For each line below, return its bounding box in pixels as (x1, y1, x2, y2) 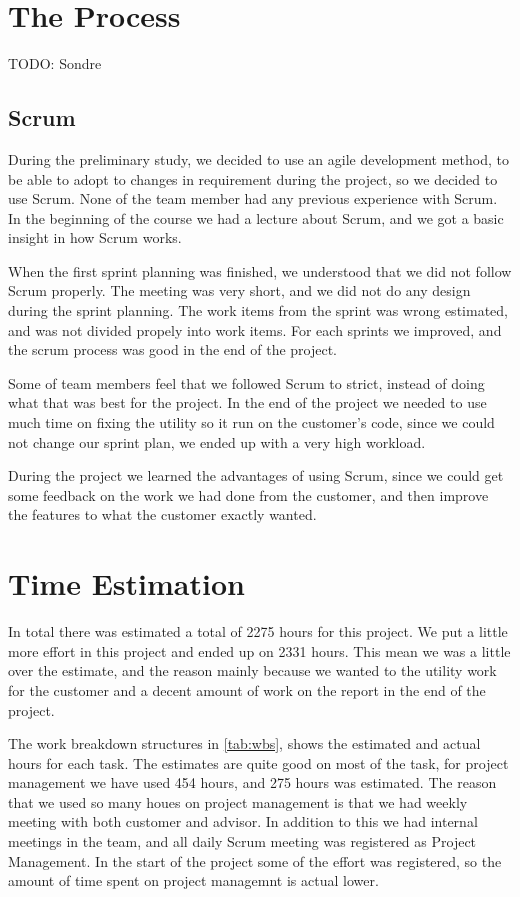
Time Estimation (8, 563, 245, 604)
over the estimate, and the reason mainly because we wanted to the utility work (8, 660, 497, 681)
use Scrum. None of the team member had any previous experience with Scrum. (8, 188, 498, 209)
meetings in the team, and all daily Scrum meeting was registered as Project (8, 831, 477, 852)
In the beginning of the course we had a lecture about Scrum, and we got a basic (8, 207, 504, 228)
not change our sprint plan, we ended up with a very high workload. (8, 431, 426, 452)
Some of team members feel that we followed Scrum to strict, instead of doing (8, 372, 485, 393)
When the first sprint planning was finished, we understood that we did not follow (8, 260, 512, 281)
